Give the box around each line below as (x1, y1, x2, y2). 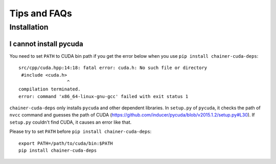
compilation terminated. (18, 86, 81, 92)
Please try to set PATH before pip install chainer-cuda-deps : (9, 128, 152, 135)
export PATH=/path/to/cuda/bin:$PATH (18, 140, 113, 146)
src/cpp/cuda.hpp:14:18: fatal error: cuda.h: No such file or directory (18, 65, 208, 71)
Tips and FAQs (9, 8, 73, 19)
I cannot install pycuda (9, 39, 84, 48)
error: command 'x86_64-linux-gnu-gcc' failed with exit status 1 (18, 93, 189, 99)
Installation (9, 22, 49, 32)
